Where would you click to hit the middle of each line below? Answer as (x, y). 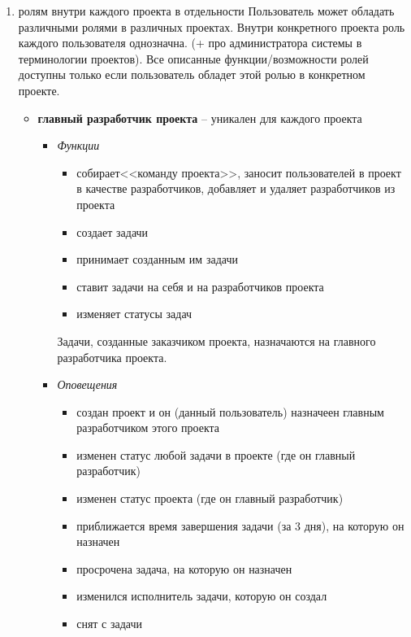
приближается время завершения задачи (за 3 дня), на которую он (240, 525)
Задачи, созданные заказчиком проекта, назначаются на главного (216, 340)
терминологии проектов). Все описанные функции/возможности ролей (193, 58)
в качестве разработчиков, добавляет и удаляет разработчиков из (236, 188)
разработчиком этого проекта (148, 428)
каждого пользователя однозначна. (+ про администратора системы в (190, 43)
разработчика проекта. (112, 357)
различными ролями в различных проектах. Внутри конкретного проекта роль (212, 26)
